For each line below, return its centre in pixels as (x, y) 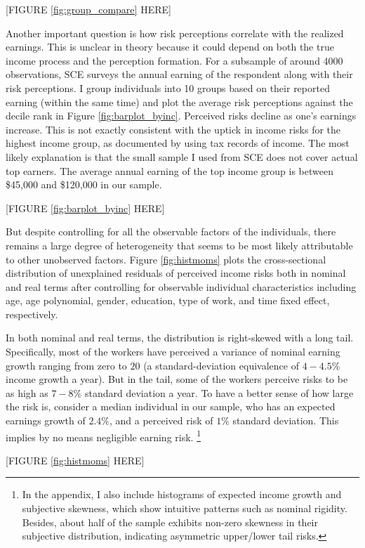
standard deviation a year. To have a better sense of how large (219, 392)
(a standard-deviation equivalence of (221, 365)
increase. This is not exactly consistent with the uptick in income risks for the (173, 129)
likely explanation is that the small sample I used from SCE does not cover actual (182, 156)
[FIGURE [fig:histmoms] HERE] (75, 460)
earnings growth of (46, 420)
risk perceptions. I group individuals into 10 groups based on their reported (168, 87)
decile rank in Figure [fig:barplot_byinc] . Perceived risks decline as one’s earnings (181, 116)
